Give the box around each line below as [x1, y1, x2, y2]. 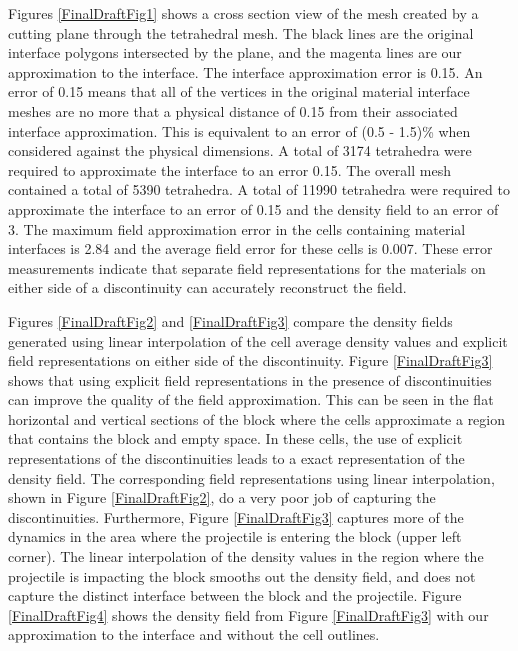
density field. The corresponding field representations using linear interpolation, [8, 467, 495, 488]
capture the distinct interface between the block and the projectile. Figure [8, 585, 462, 606]
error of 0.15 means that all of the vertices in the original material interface [8, 81, 470, 102]
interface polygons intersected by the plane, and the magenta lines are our [8, 42, 462, 63]
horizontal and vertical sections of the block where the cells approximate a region [8, 408, 506, 429]
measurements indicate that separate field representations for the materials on [8, 257, 486, 278]
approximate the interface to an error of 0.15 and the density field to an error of [8, 198, 499, 219]
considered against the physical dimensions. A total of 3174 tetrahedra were [8, 140, 472, 161]
